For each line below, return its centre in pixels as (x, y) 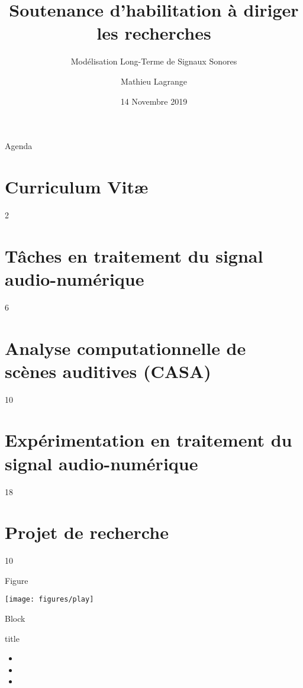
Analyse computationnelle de (125, 348)
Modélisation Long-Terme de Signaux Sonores (154, 61)
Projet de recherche (87, 532)
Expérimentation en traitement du (149, 440)
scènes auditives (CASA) (108, 371)
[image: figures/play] (49, 600)
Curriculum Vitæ (77, 186)
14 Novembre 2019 (154, 101)
